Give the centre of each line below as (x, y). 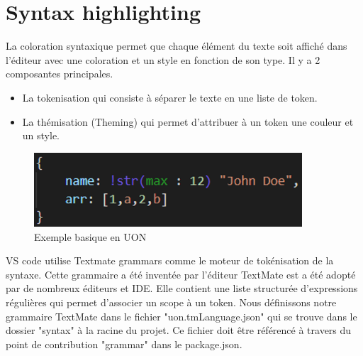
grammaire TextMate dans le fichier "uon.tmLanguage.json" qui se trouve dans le (181, 316)
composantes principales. (60, 74)
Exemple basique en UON (90, 236)
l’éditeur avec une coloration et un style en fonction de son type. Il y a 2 (163, 59)
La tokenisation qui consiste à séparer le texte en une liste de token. (170, 97)
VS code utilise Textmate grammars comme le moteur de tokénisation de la (170, 260)
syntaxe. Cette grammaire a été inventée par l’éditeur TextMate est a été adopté (181, 274)
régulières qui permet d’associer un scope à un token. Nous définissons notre (171, 302)
